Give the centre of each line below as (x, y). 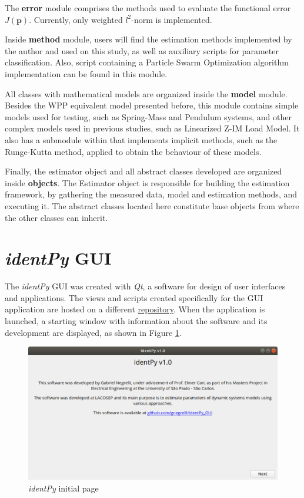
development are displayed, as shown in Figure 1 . (93, 332)
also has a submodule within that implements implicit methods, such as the (141, 139)
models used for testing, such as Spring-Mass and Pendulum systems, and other (148, 116)
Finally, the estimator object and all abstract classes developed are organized (143, 171)
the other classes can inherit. (56, 217)
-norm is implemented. (172, 19)
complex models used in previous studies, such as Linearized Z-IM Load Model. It (152, 128)
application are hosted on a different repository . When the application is (135, 309)
